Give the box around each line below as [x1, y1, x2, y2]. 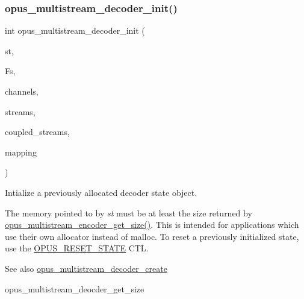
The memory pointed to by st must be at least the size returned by [5, 206, 252, 219]
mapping [5, 145, 37, 158]
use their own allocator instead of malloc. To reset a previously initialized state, [5, 230, 299, 242]
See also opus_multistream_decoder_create [5, 262, 167, 274]
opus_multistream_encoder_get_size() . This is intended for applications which [5, 218, 299, 231]
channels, [5, 85, 39, 97]
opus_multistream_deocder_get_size [5, 282, 144, 295]
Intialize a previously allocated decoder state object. [5, 186, 197, 198]
